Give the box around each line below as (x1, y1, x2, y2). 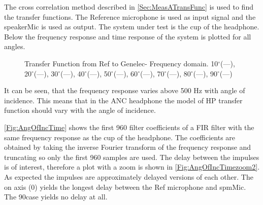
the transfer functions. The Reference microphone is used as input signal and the (4, 11, 256, 22)
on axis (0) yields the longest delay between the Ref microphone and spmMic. (4, 181, 246, 192)
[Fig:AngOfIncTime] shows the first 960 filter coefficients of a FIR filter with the (4, 121, 254, 132)
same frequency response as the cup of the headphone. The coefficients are (4, 132, 236, 142)
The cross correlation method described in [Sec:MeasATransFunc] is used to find (4, 2, 253, 12)
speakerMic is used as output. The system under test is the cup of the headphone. (4, 21, 259, 32)
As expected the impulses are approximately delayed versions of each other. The (4, 171, 253, 182)
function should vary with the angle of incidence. (4, 105, 156, 115)
